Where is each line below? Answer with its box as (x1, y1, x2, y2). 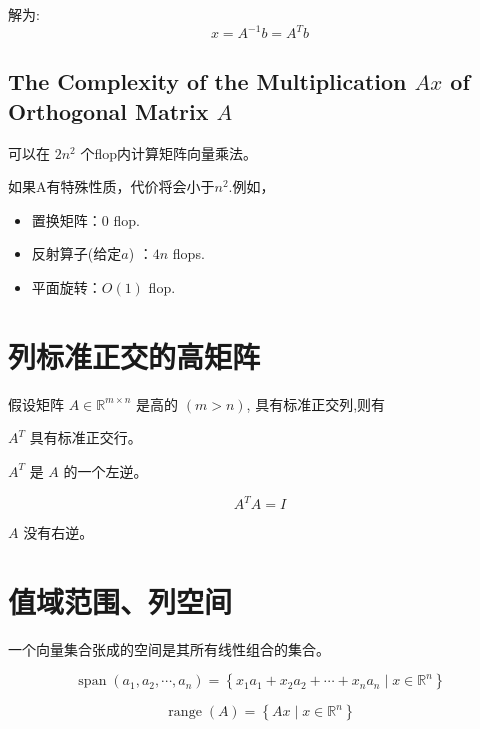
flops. (172, 243, 205, 264)
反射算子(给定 (31, 243, 122, 264)
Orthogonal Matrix (8, 95, 209, 126)
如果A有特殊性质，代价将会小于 (8, 176, 215, 197)
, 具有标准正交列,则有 (246, 393, 386, 414)
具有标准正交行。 (29, 427, 142, 448)
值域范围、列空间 (8, 580, 233, 621)
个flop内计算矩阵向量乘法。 (80, 142, 257, 163)
